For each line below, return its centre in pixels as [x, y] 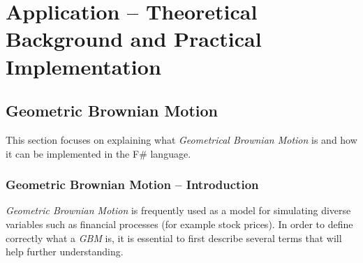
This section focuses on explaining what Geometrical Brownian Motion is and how [181, 139]
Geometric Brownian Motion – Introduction [132, 185]
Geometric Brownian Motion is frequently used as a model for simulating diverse [178, 210]
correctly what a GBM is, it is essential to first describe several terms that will [174, 238]
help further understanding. [65, 251]
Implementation [83, 66]
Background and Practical [134, 39]
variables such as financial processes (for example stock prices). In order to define [179, 224]
